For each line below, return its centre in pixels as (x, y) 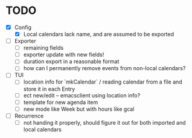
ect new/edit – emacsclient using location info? (82, 95)
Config (23, 27)
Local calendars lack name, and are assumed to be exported (99, 34)
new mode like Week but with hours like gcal (79, 109)
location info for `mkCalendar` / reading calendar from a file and (103, 82)
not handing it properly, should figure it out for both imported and (104, 122)
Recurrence (29, 116)
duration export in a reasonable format (71, 62)
